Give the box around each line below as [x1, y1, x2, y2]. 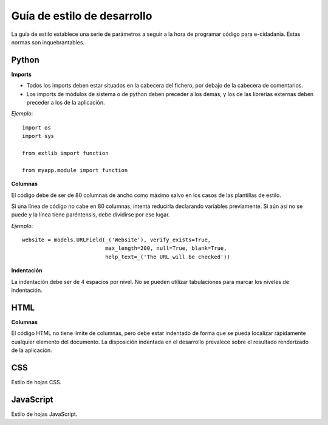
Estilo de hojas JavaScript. [11, 410, 78, 418]
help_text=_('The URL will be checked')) [105, 253, 230, 260]
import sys [22, 133, 55, 140]
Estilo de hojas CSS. [11, 379, 62, 386]
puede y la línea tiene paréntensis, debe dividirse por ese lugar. [11, 211, 170, 218]
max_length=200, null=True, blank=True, [105, 245, 227, 252]
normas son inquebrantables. [11, 38, 85, 46]
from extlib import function [22, 150, 109, 156]
